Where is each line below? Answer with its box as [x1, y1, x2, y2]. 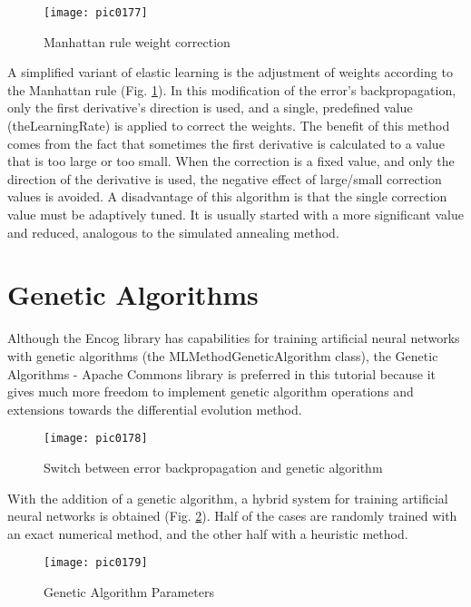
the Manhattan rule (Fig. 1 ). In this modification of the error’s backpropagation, [7, 80, 456, 99]
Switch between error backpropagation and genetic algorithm [44, 457, 383, 476]
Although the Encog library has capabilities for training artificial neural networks [7, 328, 460, 348]
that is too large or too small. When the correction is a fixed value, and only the [7, 152, 455, 171]
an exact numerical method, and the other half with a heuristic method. [7, 524, 408, 543]
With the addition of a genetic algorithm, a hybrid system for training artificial [7, 488, 448, 507]
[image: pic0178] [44, 432, 148, 445]
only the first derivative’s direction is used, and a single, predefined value [7, 98, 413, 117]
